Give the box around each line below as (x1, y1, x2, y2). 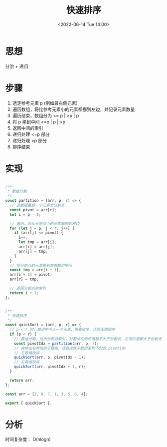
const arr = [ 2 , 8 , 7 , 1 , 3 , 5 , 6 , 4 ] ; (5, 392, 88, 397)
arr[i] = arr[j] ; (18, 244, 55, 250)
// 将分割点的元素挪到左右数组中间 (9, 263, 72, 268)
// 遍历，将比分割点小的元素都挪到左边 (9, 221, 80, 226)
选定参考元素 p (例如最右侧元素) (12, 100, 78, 106)
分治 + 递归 (5, 63, 28, 69)
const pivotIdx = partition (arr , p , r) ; (14, 341, 99, 346)
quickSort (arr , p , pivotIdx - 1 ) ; (14, 355, 86, 360)
